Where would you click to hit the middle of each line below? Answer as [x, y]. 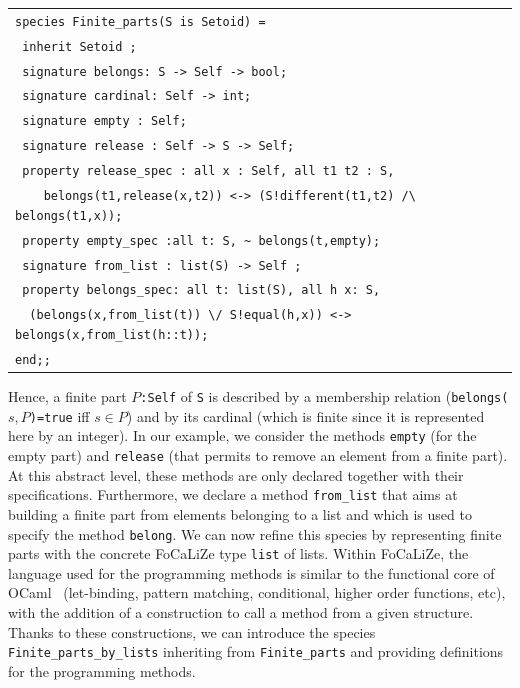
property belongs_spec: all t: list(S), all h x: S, [201, 290]
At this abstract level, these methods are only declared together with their [236, 474]
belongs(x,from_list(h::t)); [112, 335]
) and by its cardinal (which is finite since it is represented [305, 415]
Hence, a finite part [67, 396]
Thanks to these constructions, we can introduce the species [192, 631]
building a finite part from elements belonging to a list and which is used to [240, 513]
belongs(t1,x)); [69, 215]
